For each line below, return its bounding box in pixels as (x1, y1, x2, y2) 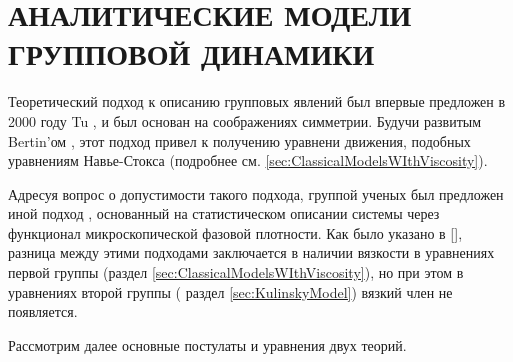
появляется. (8, 301, 78, 322)
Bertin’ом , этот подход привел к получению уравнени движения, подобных (8, 130, 471, 151)
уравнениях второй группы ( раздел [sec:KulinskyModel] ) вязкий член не (8, 281, 453, 302)
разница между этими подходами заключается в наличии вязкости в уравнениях (8, 242, 495, 263)
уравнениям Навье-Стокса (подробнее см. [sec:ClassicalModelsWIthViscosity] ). (8, 150, 488, 171)
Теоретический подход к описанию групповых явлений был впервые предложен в (8, 91, 506, 112)
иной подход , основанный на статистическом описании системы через (8, 203, 440, 224)
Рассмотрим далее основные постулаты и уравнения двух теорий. (8, 334, 407, 355)
